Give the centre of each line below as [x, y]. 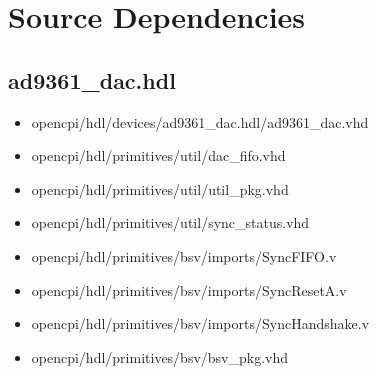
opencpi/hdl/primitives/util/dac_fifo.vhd [158, 155]
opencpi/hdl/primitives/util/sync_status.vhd [170, 222]
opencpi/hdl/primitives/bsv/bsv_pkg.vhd [160, 356]
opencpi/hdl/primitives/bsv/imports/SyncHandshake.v [200, 323]
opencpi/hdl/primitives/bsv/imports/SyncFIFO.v [184, 255]
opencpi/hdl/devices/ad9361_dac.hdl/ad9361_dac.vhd [200, 121]
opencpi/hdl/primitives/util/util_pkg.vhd [160, 188]
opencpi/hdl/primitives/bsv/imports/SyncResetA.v [189, 289]
